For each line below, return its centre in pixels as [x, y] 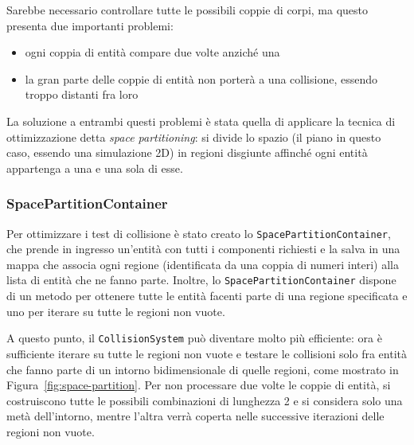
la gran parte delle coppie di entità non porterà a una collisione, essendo [201, 78]
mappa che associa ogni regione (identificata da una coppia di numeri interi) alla [203, 264]
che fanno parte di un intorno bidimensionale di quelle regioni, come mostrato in [203, 369]
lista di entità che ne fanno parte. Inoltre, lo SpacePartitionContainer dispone [201, 280]
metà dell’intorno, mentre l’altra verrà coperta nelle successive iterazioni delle [195, 416]
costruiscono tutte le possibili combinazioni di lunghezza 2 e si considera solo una [205, 400]
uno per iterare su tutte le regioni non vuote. [116, 311]
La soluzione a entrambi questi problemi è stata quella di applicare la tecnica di [201, 121]
